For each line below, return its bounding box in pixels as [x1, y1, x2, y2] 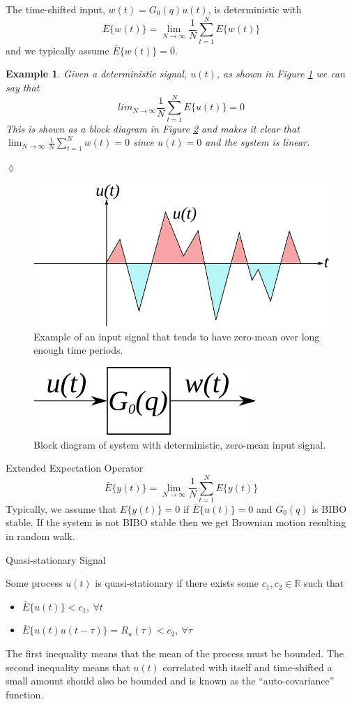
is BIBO [312, 501, 347, 516]
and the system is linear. [205, 135, 310, 149]
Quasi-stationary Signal [6, 552, 106, 567]
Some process [6, 576, 63, 590]
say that [6, 80, 40, 94]
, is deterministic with [208, 2, 302, 16]
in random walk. [6, 529, 75, 544]
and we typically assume [6, 43, 109, 57]
